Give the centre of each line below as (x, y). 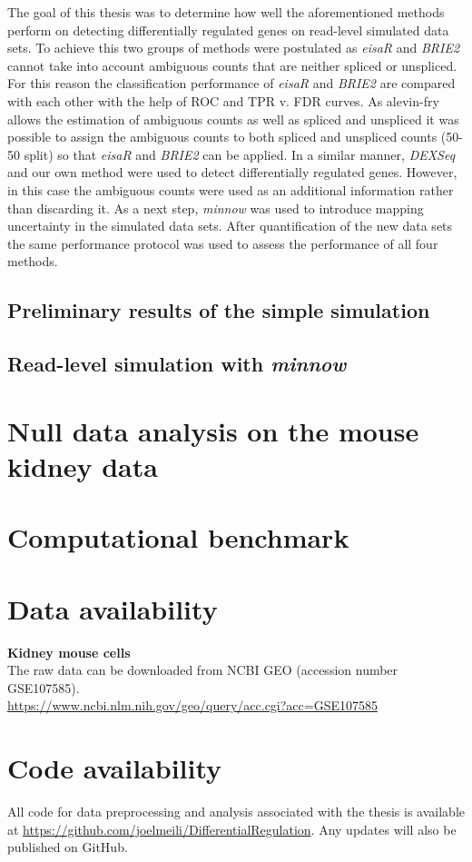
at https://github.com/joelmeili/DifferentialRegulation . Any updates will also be (232, 829)
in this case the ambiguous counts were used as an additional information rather (231, 189)
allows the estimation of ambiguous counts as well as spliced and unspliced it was (233, 119)
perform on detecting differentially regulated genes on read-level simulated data (228, 30)
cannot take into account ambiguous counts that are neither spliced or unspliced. (232, 65)
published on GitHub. (68, 847)
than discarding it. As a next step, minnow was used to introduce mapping (216, 208)
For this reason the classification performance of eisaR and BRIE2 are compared (231, 83)
